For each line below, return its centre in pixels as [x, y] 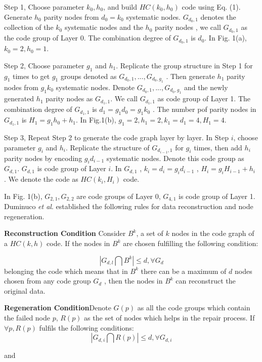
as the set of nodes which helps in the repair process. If [169, 318]
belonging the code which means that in [66, 271]
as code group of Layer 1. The [204, 98]
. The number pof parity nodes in [204, 109]
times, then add [218, 147]
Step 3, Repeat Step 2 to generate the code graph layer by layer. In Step [117, 137]
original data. [25, 290]
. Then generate [190, 76]
